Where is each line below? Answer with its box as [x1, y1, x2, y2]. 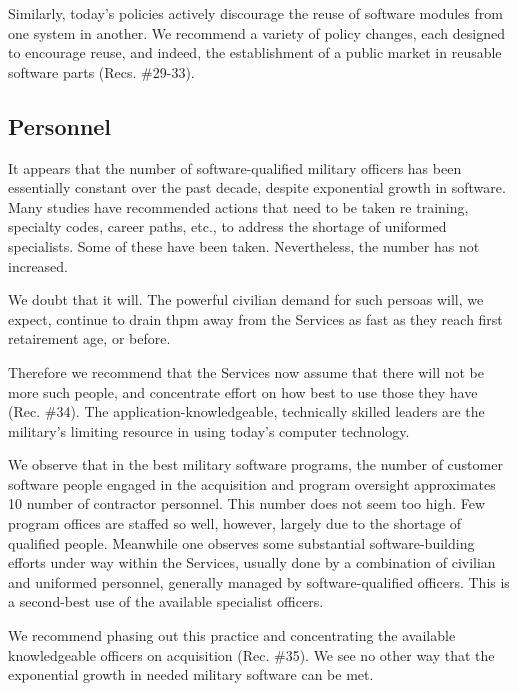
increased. [8, 255, 69, 276]
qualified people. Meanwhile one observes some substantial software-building [8, 532, 475, 553]
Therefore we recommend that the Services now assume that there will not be [8, 361, 484, 382]
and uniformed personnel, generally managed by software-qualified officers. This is [8, 571, 510, 592]
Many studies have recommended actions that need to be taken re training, [8, 196, 469, 217]
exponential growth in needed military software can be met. [8, 664, 374, 685]
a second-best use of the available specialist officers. [8, 591, 324, 612]
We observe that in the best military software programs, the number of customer [8, 454, 503, 475]
